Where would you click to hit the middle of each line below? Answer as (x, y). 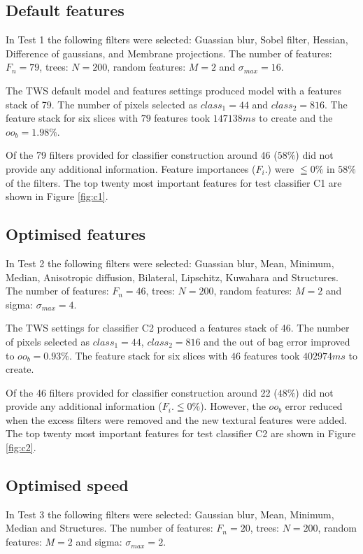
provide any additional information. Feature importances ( (131, 168)
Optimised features (76, 234)
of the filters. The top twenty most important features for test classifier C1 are (174, 182)
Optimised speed (67, 485)
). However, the (233, 406)
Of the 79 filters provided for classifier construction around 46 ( (142, 155)
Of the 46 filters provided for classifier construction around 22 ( (142, 392)
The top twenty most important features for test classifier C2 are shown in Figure (181, 433)
